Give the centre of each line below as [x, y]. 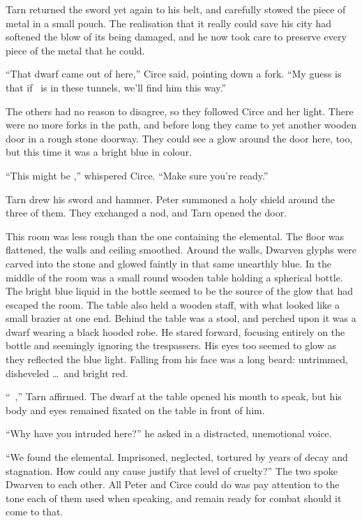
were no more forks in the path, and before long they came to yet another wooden [181, 125]
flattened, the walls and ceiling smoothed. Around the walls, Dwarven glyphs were [181, 250]
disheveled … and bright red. [67, 373]
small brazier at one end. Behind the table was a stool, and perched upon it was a [181, 318]
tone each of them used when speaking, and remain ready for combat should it [174, 498]
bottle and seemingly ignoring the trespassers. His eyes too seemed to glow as [171, 345]
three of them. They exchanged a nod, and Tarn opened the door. [146, 213]
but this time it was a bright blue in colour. [99, 152]
